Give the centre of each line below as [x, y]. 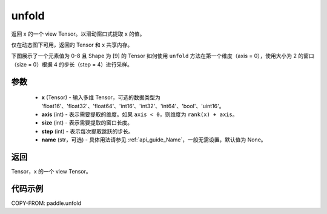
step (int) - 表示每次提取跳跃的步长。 [88, 131]
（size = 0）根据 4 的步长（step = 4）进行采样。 [72, 64]
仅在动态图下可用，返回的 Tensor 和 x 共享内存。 [72, 45]
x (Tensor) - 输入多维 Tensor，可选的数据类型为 [101, 97]
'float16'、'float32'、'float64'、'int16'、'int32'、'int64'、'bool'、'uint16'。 [133, 106]
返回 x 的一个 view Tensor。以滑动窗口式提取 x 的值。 [78, 34]
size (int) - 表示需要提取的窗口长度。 [87, 123]
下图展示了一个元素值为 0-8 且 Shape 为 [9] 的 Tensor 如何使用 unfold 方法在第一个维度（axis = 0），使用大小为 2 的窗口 [163, 56]
